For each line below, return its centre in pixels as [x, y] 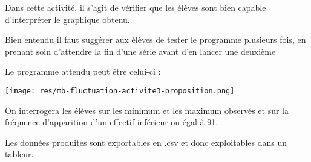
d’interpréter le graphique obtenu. [67, 19]
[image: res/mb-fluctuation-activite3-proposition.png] [120, 91]
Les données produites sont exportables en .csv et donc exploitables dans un [146, 142]
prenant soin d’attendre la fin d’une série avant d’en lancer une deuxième [140, 51]
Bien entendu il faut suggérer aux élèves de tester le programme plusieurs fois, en [155, 39]
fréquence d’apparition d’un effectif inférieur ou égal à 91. [112, 122]
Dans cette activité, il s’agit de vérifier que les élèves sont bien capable [136, 7]
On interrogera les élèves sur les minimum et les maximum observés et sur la [147, 110]
